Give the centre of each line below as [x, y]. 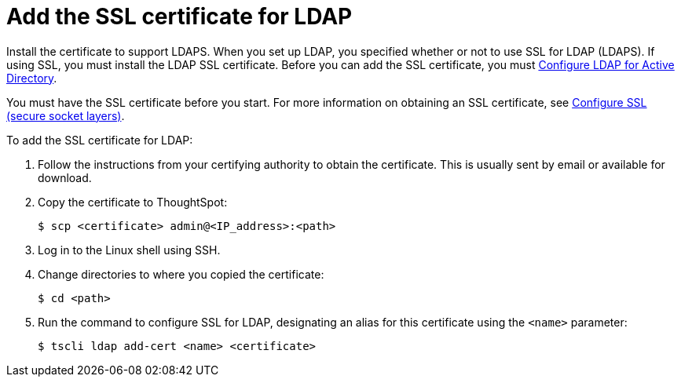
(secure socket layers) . [66, 115]
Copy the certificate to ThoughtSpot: [133, 202]
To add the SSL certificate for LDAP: [100, 140]
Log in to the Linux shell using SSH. [129, 250]
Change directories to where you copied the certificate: [181, 274]
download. [65, 177]
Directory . [32, 78]
